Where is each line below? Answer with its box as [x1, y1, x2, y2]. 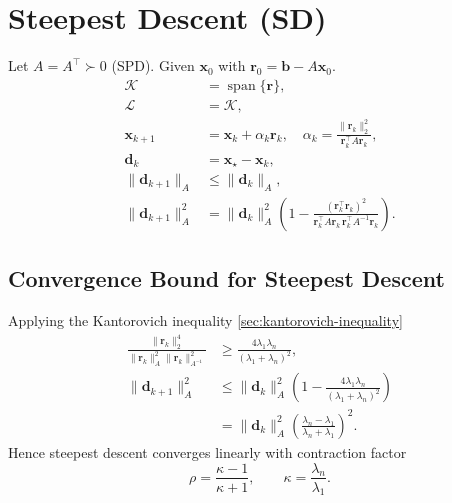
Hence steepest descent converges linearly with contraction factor [8, 441, 407, 462]
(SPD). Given [111, 55, 195, 76]
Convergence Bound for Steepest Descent [8, 263, 445, 294]
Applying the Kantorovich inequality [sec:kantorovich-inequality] [8, 310, 403, 331]
